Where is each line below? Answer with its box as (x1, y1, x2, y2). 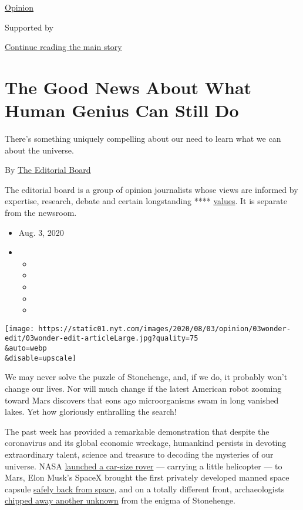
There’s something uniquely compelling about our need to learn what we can (5, 132, 281, 145)
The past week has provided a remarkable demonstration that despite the (5, 425, 270, 437)
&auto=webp (5, 344, 47, 353)
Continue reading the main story (5, 41, 122, 53)
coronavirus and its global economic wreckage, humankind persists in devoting (5, 436, 287, 449)
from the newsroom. (5, 206, 77, 219)
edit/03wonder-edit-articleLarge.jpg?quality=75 (5, 334, 198, 343)
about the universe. (5, 144, 74, 156)
